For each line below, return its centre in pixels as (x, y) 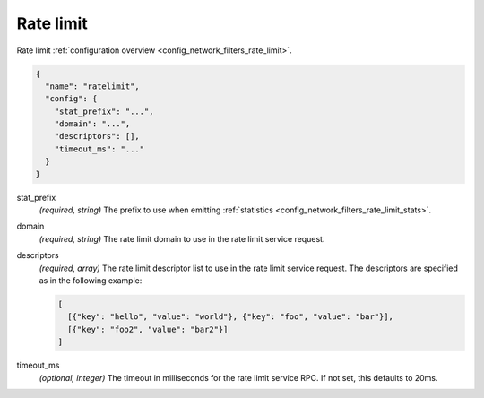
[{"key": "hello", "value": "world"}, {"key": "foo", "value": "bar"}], (231, 317)
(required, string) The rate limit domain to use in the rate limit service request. (182, 238)
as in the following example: (91, 280)
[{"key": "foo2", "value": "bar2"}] (148, 329)
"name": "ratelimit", (93, 86)
